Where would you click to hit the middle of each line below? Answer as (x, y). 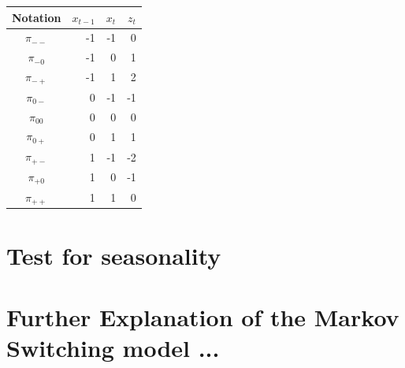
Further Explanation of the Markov (203, 317)
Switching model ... (113, 348)
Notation (37, 17)
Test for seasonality (114, 255)
